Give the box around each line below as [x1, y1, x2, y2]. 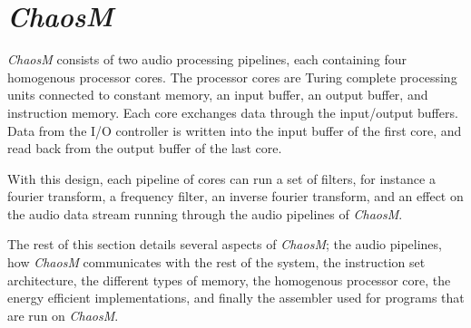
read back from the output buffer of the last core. [7, 139, 282, 158]
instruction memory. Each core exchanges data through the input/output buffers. [7, 102, 458, 121]
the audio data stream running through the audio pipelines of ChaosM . [7, 204, 403, 223]
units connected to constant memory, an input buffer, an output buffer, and [7, 85, 428, 104]
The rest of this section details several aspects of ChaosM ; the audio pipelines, [7, 235, 442, 254]
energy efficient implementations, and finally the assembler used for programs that [7, 288, 465, 307]
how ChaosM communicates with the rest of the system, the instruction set [7, 253, 426, 272]
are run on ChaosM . [7, 305, 119, 324]
